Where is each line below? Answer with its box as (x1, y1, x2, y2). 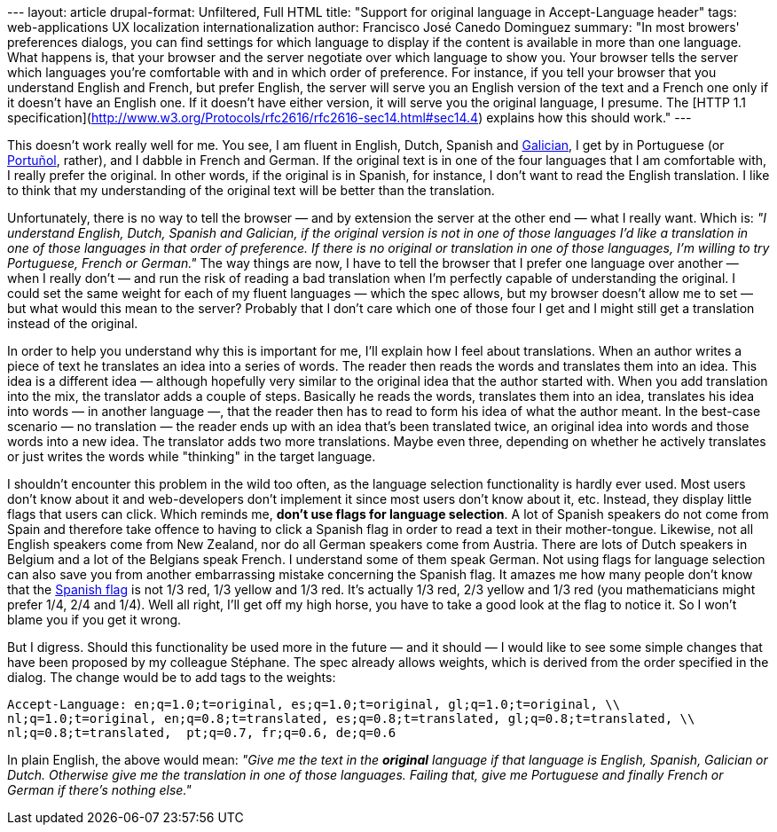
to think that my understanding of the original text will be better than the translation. (7, 183, 495, 198)
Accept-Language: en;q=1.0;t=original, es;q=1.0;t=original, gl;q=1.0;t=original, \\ (7, 697, 621, 711)
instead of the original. (7, 316, 138, 331)
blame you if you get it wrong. (7, 612, 182, 627)
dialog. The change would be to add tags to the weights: (7, 670, 336, 685)
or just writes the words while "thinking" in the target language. (7, 449, 376, 464)
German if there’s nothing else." (7, 782, 192, 797)
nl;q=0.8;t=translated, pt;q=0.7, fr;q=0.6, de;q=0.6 (7, 726, 396, 740)
